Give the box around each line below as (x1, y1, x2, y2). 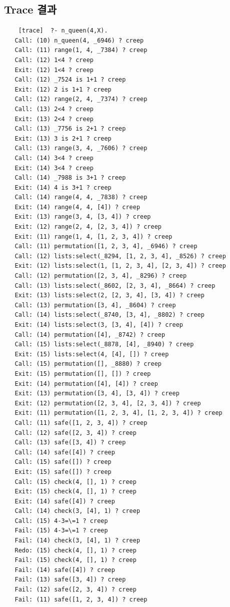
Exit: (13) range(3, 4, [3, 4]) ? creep (14, 213, 151, 221)
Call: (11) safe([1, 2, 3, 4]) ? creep (14, 419, 147, 426)
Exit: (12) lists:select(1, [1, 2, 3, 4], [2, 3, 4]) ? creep (14, 262, 226, 270)
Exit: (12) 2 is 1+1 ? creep (14, 86, 111, 93)
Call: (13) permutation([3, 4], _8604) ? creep (14, 301, 176, 309)
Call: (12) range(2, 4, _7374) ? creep (14, 96, 147, 103)
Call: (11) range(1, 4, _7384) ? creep (14, 47, 147, 54)
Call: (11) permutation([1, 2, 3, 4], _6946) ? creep (14, 243, 197, 250)
